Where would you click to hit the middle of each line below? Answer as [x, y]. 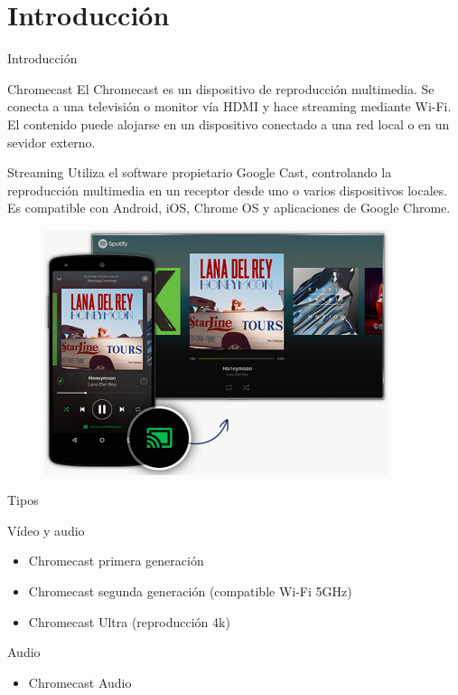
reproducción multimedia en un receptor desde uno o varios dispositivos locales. [228, 190]
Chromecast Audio [80, 682]
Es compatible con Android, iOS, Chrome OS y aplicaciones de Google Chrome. [229, 208]
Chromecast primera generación [116, 561]
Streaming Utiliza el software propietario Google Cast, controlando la [200, 172]
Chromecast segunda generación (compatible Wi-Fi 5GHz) [190, 590]
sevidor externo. [51, 142]
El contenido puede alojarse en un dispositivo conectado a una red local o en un [229, 124]
